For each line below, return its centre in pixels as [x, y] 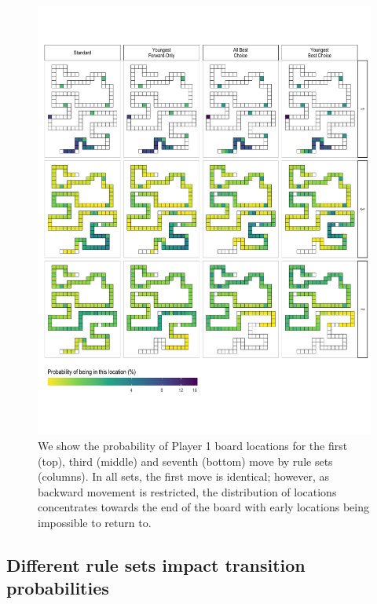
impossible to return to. [95, 522]
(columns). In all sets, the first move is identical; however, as [184, 476]
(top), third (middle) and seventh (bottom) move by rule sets [185, 461]
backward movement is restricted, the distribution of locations [187, 491]
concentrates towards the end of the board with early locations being [203, 507]
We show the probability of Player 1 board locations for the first [193, 446]
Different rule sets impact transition [156, 564]
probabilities [58, 588]
